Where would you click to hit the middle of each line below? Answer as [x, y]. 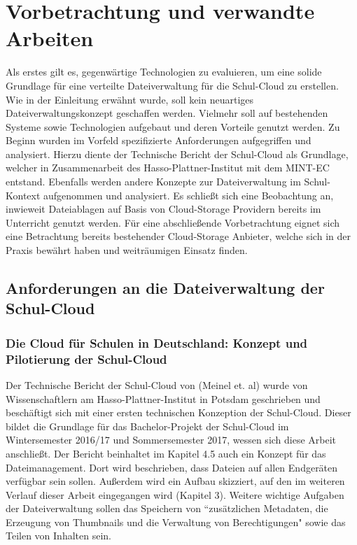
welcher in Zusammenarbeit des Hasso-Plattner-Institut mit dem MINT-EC [168, 168]
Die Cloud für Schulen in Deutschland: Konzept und [157, 342]
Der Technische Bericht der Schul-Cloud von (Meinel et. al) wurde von [157, 384]
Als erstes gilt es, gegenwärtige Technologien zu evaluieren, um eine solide [164, 72]
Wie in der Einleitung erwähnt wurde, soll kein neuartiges [130, 99]
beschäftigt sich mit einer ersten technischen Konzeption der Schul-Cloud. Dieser [178, 412]
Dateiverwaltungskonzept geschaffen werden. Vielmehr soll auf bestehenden [167, 113]
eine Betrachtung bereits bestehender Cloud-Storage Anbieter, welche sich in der [178, 236]
